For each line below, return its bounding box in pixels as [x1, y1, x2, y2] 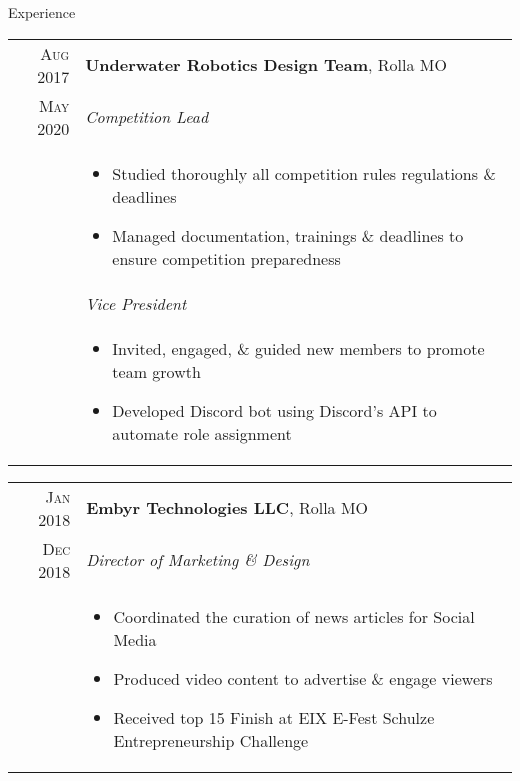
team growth [112, 359, 201, 383]
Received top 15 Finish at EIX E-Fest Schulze [113, 705, 435, 729]
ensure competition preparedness [112, 246, 341, 270]
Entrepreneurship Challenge [113, 728, 309, 752]
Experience [8, 2, 76, 22]
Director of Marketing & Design [86, 548, 310, 572]
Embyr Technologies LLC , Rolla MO [86, 496, 369, 520]
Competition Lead [85, 105, 209, 129]
